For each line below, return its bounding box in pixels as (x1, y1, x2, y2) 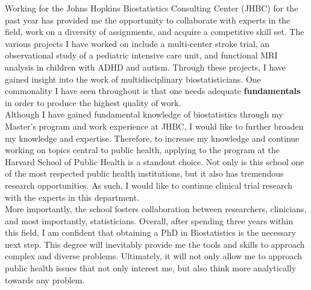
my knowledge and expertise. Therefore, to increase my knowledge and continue (5, 131, 300, 144)
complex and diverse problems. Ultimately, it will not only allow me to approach (5, 250, 302, 262)
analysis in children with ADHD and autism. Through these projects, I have (5, 60, 286, 73)
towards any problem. (5, 273, 85, 286)
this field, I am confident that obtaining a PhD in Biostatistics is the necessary (5, 226, 296, 239)
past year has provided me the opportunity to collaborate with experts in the (5, 13, 291, 26)
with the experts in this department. (5, 191, 140, 203)
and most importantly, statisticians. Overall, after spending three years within (5, 214, 294, 227)
